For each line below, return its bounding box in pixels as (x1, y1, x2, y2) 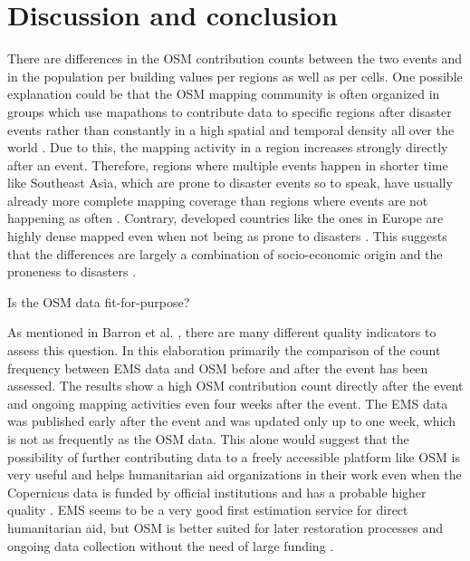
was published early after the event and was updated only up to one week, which (7, 411, 456, 430)
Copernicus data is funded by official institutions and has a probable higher (7, 482, 427, 501)
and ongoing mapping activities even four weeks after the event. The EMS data (7, 393, 448, 412)
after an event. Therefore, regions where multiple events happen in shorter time (7, 155, 448, 174)
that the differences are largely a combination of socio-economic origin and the (7, 244, 443, 263)
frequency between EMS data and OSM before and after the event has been (7, 358, 428, 377)
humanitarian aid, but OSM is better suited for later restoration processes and (7, 517, 444, 537)
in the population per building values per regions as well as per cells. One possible (7, 66, 463, 85)
